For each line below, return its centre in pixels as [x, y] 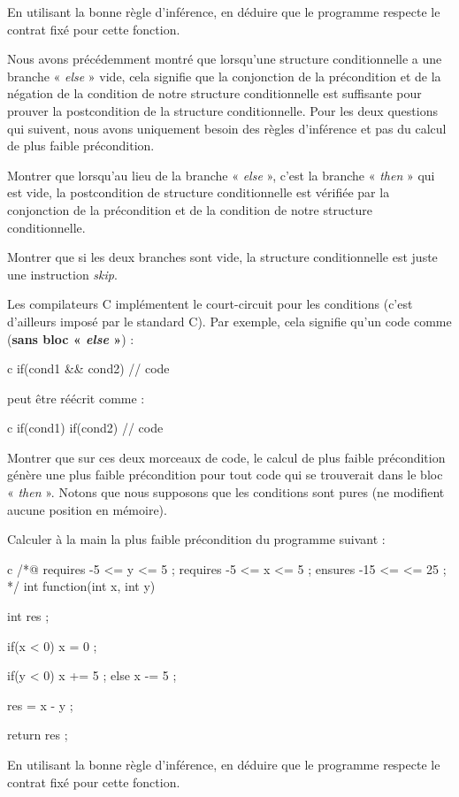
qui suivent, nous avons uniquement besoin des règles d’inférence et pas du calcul [227, 128]
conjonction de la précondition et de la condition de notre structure [190, 209]
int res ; [28, 616]
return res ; [38, 735]
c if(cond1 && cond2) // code [88, 368]
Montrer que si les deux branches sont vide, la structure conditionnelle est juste [222, 257]
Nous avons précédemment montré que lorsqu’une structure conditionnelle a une [225, 59]
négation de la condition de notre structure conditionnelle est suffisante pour [214, 93]
